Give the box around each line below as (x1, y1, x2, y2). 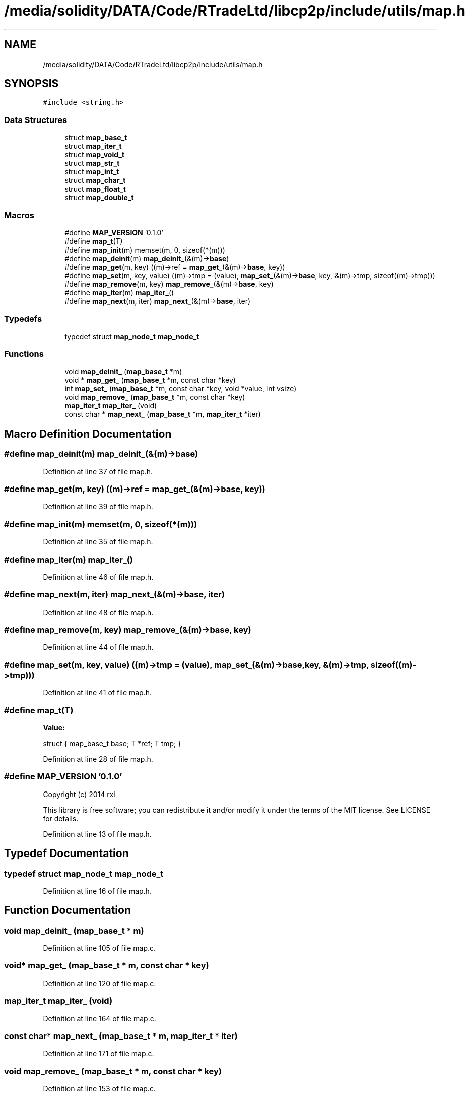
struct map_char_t (64, 176, 126, 185)
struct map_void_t (64, 150, 125, 159)
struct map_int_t (64, 167, 119, 176)
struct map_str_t (64, 159, 120, 168)
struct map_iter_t (64, 142, 122, 151)
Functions (4, 349, 44, 359)
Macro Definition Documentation (4, 427, 172, 440)
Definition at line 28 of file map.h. (43, 754, 153, 763)
